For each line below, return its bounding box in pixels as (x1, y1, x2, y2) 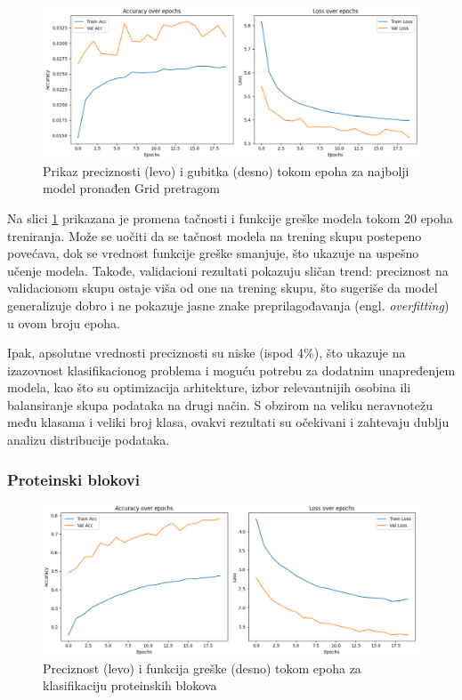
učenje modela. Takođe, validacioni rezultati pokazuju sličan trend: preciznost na (7, 261, 449, 279)
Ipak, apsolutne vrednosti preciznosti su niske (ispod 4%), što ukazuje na (7, 343, 406, 362)
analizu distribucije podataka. (7, 430, 170, 449)
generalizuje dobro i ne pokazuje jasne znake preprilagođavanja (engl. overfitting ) (7, 295, 450, 314)
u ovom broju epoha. (7, 313, 120, 332)
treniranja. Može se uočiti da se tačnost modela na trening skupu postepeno (7, 226, 422, 245)
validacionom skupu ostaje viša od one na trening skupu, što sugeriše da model (7, 278, 438, 297)
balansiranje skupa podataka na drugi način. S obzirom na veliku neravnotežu (7, 395, 433, 414)
